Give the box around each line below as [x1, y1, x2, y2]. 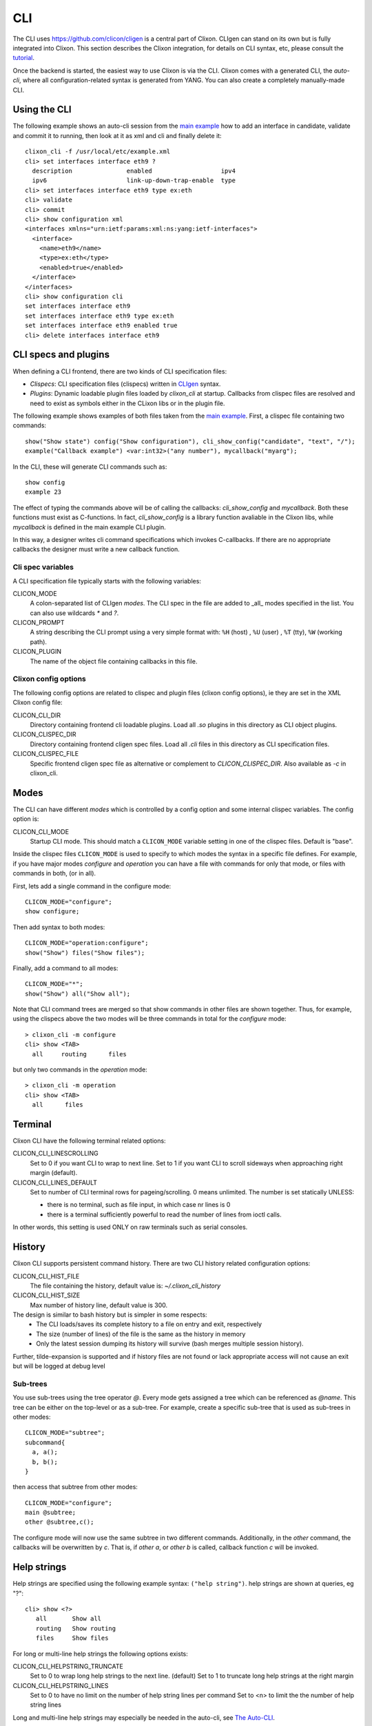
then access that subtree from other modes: [12, 1483, 138, 1491]
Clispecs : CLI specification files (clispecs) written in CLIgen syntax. [30, 380, 221, 388]
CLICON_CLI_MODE [12, 827, 69, 835]
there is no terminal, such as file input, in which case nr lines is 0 [47, 1201, 231, 1209]
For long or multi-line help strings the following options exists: [12, 1649, 189, 1658]
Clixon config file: [12, 698, 63, 707]
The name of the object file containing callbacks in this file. [30, 657, 198, 666]
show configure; [25, 908, 80, 915]
